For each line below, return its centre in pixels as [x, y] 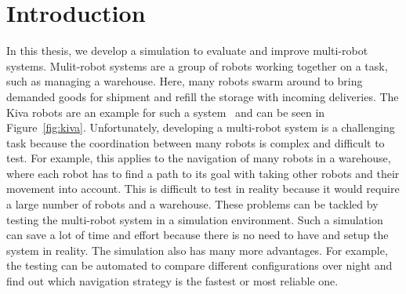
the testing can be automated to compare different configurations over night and [199, 265]
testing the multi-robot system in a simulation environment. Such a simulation [195, 219]
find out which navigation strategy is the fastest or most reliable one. [172, 281]
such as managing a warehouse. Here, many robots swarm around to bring [185, 81]
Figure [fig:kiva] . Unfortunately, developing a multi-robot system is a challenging [201, 127]
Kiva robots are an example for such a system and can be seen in [166, 112]
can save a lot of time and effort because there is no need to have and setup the [198, 235]
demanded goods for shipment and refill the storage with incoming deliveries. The [203, 96]
